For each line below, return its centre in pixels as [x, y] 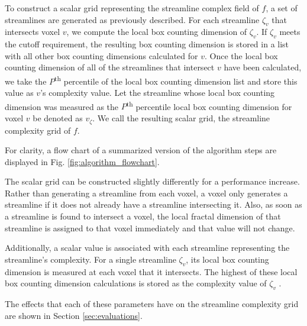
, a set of [282, 8]
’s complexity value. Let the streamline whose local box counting [158, 93]
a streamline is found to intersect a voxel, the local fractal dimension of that [143, 216]
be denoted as [58, 118]
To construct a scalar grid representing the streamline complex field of [132, 8]
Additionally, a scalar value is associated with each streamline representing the [147, 248]
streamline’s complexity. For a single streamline [91, 259]
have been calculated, [263, 67]
